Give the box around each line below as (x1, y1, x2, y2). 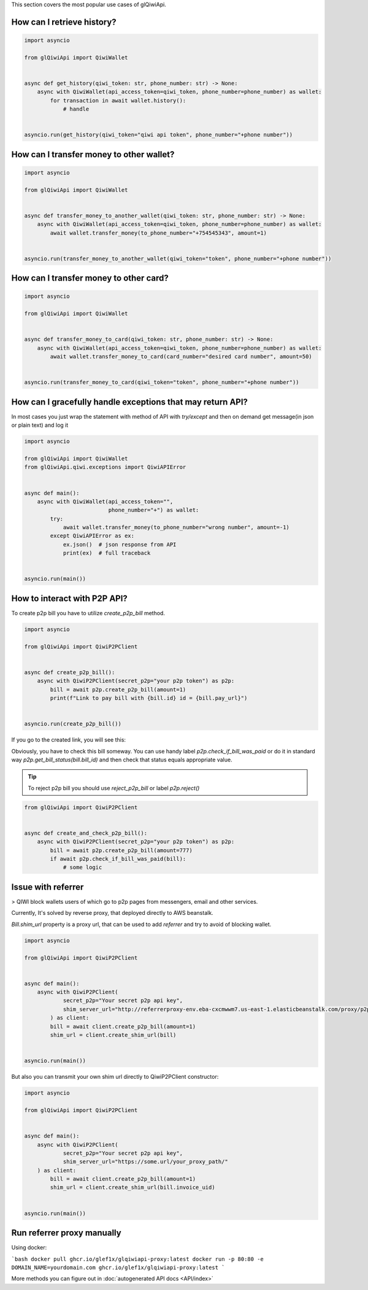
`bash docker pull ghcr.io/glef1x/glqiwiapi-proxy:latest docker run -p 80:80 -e (11, 1256, 264, 1262)
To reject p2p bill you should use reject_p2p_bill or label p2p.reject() (28, 784, 200, 791)
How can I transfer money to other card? (11, 273, 169, 284)
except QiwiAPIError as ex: (50, 532, 135, 540)
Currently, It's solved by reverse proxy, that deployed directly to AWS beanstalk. (11, 909, 214, 917)
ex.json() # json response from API (63, 541, 177, 548)
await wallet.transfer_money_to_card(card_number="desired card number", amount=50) (50, 353, 312, 360)
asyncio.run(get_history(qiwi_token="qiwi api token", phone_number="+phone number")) (24, 131, 293, 138)
